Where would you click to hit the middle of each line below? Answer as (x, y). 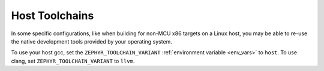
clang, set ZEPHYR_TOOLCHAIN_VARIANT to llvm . (73, 61)
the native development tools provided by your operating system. (91, 41)
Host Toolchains (52, 16)
